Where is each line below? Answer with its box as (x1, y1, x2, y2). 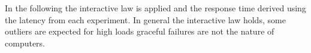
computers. (5, 36, 46, 49)
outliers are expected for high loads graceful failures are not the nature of (5, 25, 274, 38)
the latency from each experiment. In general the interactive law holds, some (5, 13, 286, 26)
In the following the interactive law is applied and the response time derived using (5, 2, 306, 14)
